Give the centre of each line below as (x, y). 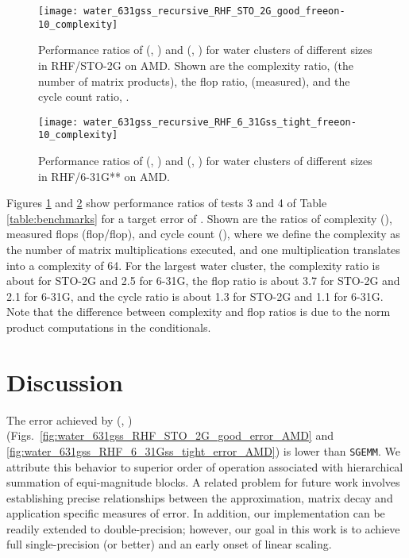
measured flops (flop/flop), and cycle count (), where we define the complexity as (203, 234)
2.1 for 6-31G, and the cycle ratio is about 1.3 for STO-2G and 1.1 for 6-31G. (195, 296)
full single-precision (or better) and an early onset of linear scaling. (169, 544)
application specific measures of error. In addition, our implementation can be (196, 513)
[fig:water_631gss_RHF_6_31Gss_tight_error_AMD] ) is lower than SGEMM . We (203, 450)
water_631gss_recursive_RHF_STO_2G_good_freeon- (214, 11)
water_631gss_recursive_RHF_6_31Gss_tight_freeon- (220, 122)
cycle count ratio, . (84, 96)
